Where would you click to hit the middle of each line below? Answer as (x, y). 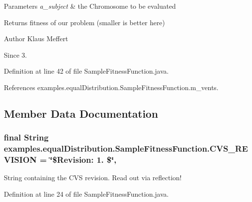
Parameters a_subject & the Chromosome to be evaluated (90, 6)
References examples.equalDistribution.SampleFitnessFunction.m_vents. (111, 87)
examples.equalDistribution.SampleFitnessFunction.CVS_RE (126, 148)
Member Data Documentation (81, 113)
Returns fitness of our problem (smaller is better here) (85, 22)
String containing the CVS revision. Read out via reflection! (93, 178)
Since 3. (16, 54)
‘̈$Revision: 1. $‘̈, (83, 160)
